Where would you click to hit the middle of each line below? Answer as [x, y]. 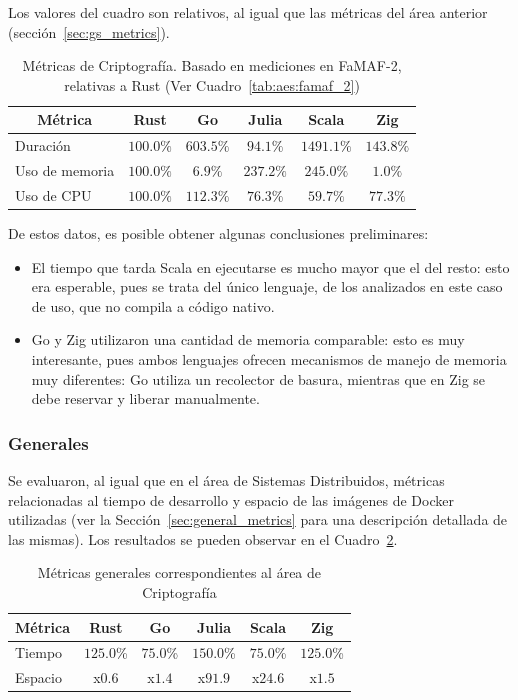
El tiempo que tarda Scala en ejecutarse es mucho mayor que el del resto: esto [270, 266]
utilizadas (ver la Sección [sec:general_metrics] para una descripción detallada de [258, 519]
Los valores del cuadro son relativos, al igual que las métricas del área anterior [248, 12]
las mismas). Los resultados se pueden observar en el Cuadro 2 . [203, 538]
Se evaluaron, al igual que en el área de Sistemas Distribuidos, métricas [226, 479]
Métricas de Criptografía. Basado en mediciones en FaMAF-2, [212, 65]
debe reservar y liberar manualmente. [145, 398]
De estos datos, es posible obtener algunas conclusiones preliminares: [218, 233]
